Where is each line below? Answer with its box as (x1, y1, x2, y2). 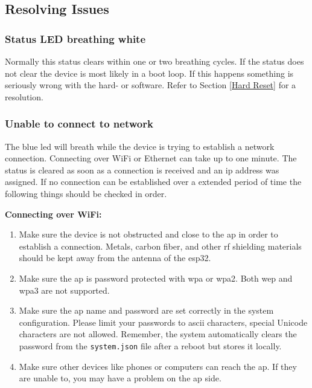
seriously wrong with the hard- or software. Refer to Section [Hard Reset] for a (5, 79, 296, 91)
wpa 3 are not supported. (19, 283, 110, 296)
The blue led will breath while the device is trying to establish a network (5, 140, 275, 152)
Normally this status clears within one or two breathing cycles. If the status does (5, 55, 304, 67)
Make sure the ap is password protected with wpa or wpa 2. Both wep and (19, 271, 293, 284)
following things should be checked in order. (5, 187, 167, 199)
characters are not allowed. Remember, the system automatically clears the (19, 328, 297, 340)
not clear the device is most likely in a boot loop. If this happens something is (5, 66, 294, 79)
